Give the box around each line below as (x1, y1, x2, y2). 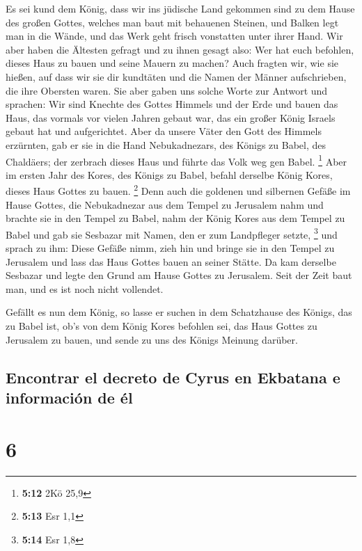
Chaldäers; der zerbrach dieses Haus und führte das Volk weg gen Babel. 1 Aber (6, 152, 347, 168)
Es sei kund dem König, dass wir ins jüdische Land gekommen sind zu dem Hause (6, 1, 355, 15)
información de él (6, 387, 133, 408)
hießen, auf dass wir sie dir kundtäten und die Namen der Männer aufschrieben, (6, 69, 347, 83)
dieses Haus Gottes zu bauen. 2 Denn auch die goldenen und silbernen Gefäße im (6, 182, 351, 198)
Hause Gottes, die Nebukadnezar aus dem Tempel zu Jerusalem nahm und (6, 197, 324, 211)
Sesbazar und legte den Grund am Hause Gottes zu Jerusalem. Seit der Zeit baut (6, 268, 352, 282)
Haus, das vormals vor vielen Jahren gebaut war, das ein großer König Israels (6, 110, 336, 125)
